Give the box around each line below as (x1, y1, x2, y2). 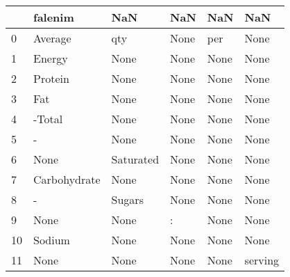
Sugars (111, 191, 144, 207)
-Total (33, 111, 63, 127)
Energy (33, 50, 68, 66)
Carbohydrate (33, 171, 101, 187)
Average (33, 30, 71, 46)
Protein (33, 70, 69, 86)
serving (244, 252, 280, 268)
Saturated (111, 151, 160, 167)
